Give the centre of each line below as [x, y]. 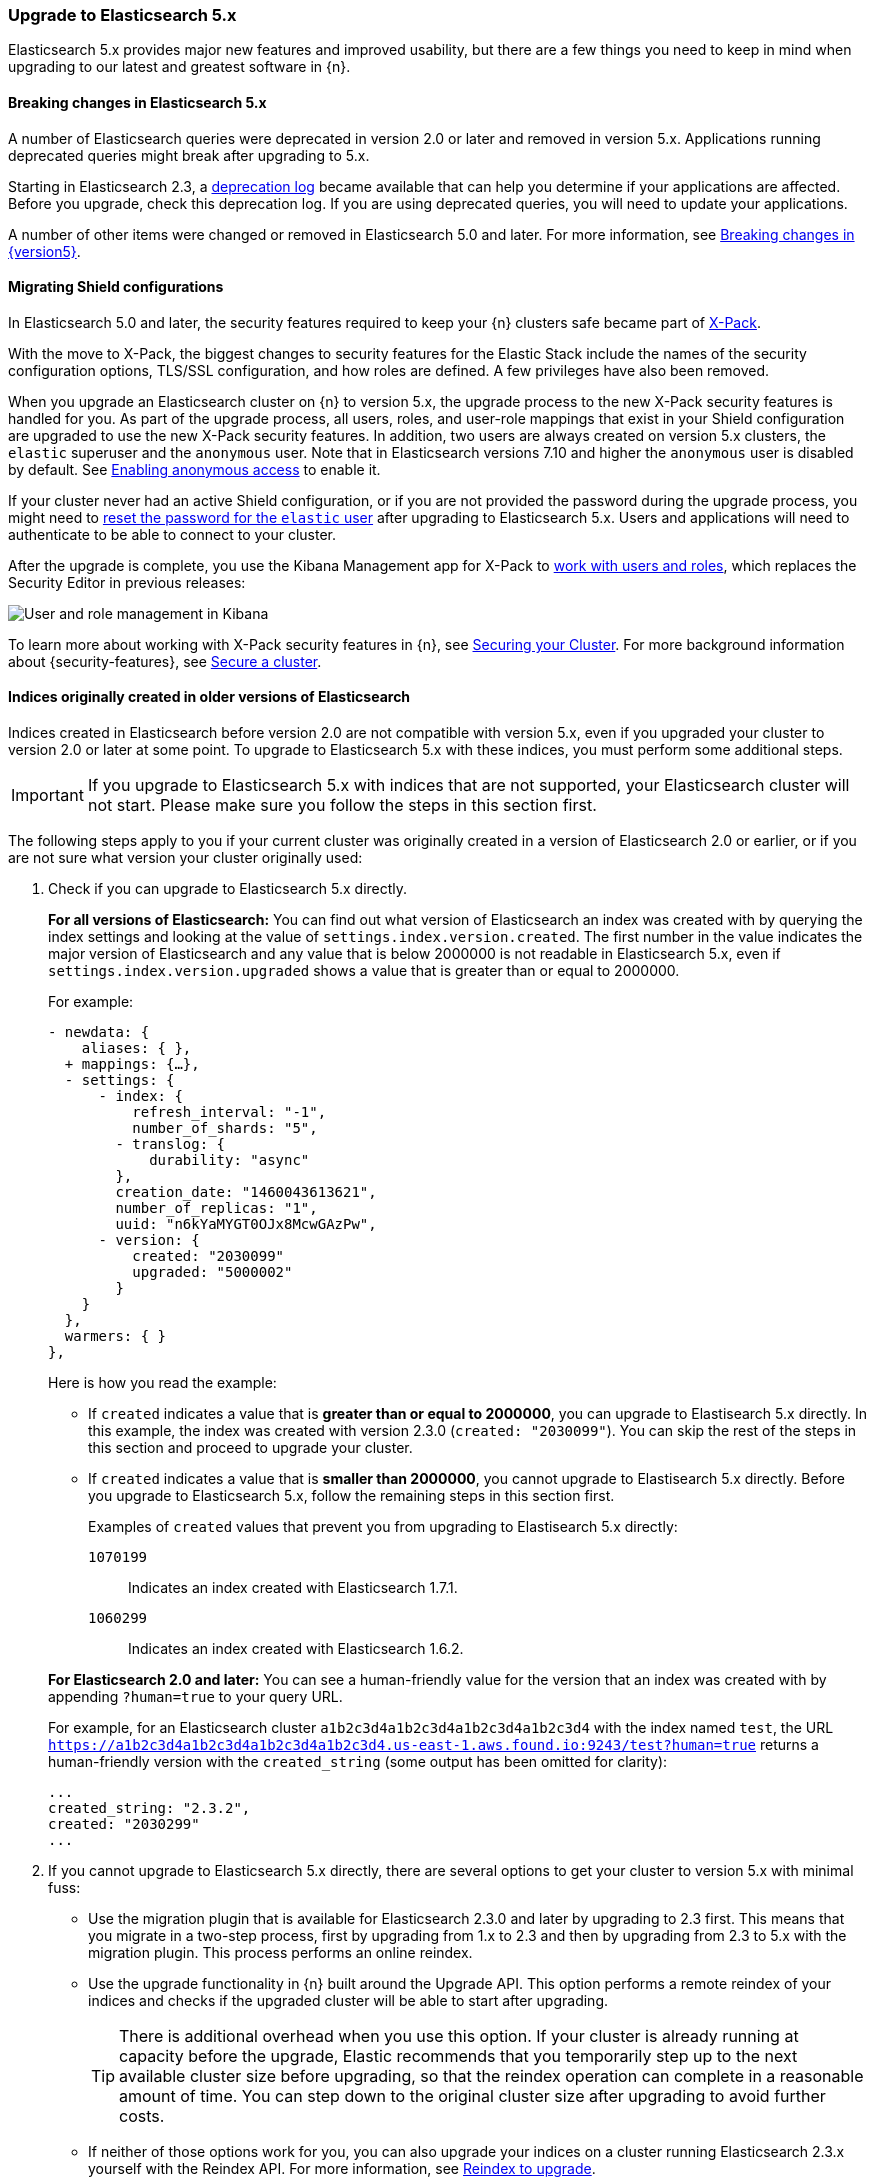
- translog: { [170, 1144]
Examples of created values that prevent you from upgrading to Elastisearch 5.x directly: [383, 1527]
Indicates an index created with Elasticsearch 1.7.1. [293, 1588]
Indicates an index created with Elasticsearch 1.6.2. [296, 1649]
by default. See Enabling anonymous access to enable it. [194, 469]
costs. [142, 2116]
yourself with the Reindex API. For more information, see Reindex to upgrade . [342, 2169]
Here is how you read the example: [162, 1383]
